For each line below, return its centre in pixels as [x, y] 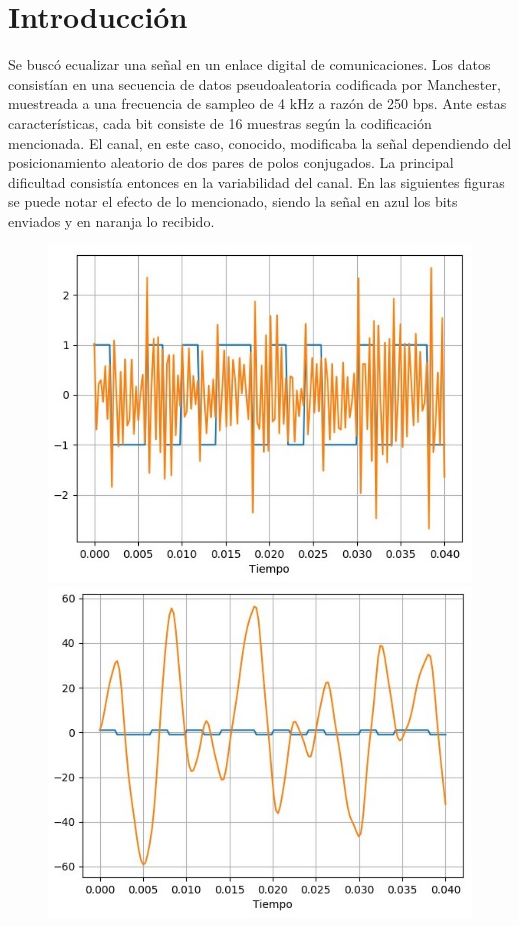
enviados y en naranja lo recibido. [111, 220]
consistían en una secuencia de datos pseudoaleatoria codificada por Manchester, [254, 83]
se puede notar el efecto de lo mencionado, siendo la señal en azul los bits [233, 201]
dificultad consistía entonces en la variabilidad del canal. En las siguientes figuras [256, 181]
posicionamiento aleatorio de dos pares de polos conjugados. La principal [231, 162]
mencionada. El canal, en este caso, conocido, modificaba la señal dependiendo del [260, 142]
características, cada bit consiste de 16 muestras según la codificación [220, 122]
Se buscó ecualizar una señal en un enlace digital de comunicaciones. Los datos [249, 64]
